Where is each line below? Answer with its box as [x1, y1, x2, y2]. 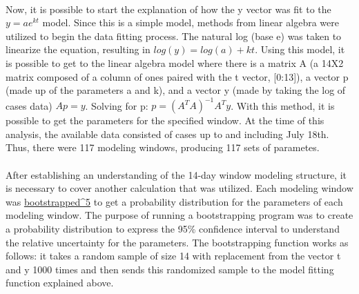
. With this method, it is [231, 98, 335, 112]
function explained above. [6, 275, 114, 290]
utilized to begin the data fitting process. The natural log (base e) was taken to [6, 28, 342, 43]
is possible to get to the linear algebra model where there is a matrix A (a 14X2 [6, 55, 344, 70]
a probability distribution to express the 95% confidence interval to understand [6, 222, 340, 235]
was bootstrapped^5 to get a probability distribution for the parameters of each [6, 194, 343, 208]
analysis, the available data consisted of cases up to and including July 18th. [6, 126, 329, 141]
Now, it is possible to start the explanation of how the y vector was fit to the [6, 1, 331, 16]
